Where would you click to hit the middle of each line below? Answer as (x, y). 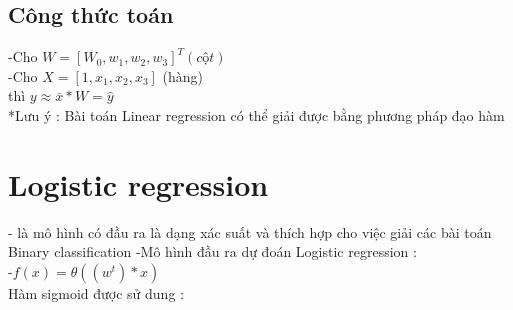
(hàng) (183, 75)
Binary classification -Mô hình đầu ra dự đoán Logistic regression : (212, 251)
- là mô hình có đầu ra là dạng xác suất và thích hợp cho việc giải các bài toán (250, 231)
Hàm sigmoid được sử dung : (96, 292)
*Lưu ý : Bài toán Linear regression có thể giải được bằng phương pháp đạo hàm (256, 114)
